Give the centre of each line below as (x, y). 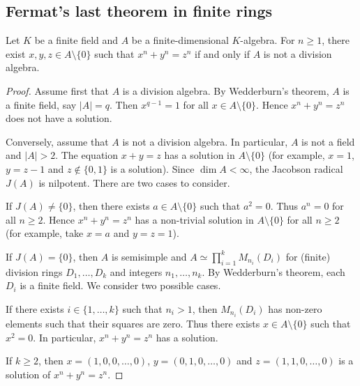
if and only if (223, 53)
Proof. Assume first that (57, 90)
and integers (136, 271)
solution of (28, 374)
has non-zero (295, 308)
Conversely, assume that (57, 141)
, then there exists (111, 206)
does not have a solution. (59, 118)
